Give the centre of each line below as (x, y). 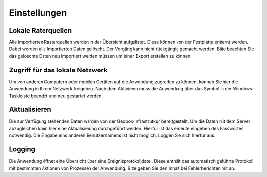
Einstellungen (38, 13)
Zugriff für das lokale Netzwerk (59, 70)
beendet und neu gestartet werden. (67, 96)
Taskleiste (19, 96)
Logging (22, 150)
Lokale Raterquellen (41, 30)
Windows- (244, 89)
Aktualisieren (30, 110)
